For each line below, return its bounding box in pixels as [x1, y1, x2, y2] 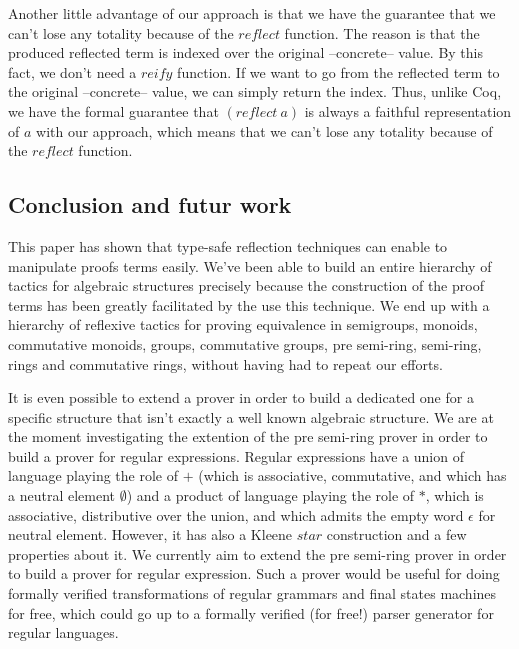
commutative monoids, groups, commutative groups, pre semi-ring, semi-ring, [8, 333, 482, 354]
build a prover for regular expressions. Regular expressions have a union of [8, 445, 464, 466]
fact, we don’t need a [8, 61, 137, 82]
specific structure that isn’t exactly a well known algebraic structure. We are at [8, 406, 494, 427]
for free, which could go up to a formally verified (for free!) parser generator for [8, 602, 494, 623]
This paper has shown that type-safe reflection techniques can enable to [8, 235, 448, 256]
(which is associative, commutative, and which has [198, 465, 507, 486]
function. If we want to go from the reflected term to [177, 61, 500, 82]
